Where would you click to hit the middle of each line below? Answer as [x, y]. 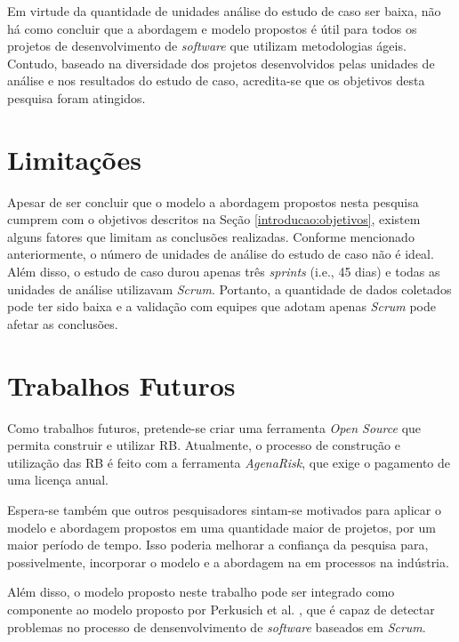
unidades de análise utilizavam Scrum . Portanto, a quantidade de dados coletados [229, 289]
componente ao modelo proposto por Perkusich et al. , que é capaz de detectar [221, 609]
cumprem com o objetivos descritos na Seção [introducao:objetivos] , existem [214, 219]
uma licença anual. [58, 480]
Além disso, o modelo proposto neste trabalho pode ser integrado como [201, 592]
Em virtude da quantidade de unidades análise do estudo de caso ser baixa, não [224, 11]
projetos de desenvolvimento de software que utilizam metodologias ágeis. [207, 46]
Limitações [75, 159]
